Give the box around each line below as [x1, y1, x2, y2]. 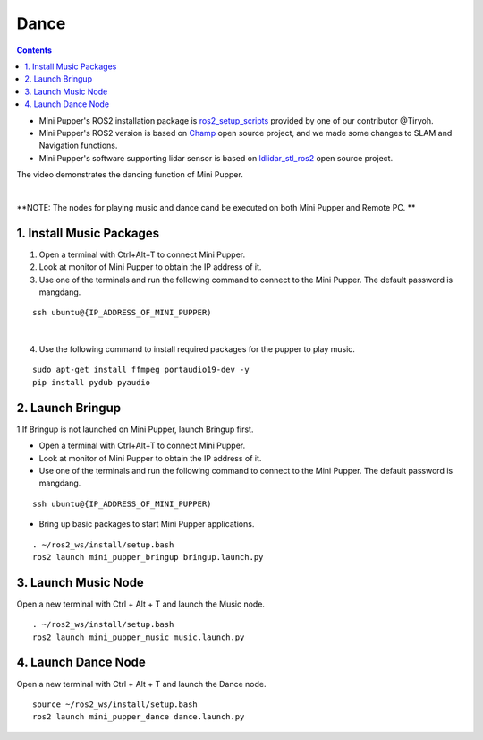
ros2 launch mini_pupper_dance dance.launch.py [32, 712, 245, 722]
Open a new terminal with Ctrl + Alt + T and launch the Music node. [16, 598, 266, 609]
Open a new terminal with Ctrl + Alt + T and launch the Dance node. [16, 678, 267, 689]
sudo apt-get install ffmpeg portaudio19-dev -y [32, 365, 250, 375]
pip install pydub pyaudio [32, 377, 151, 387]
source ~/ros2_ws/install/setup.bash [32, 699, 199, 710]
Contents [16, 45, 53, 56]
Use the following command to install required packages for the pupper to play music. [38, 344, 355, 355]
